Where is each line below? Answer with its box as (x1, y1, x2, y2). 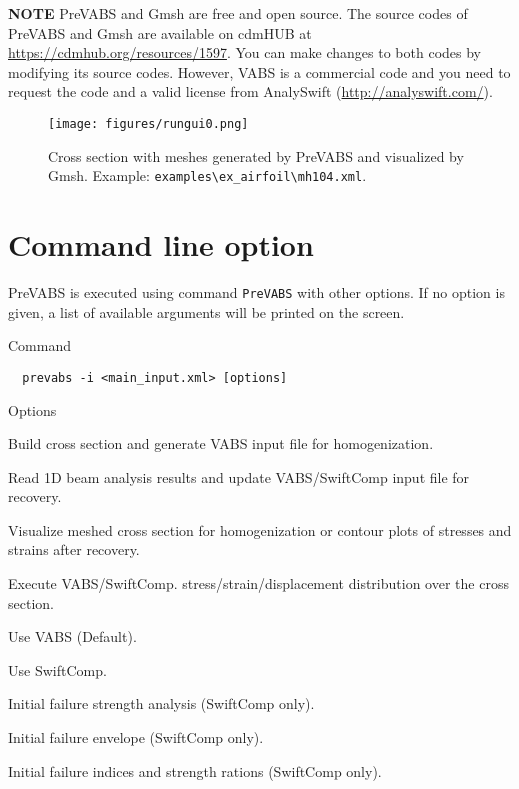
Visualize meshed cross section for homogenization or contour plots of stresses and (8, 519, 512, 540)
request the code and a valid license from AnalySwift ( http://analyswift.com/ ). (8, 81, 493, 102)
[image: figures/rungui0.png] (48, 116, 249, 131)
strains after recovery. (8, 539, 140, 560)
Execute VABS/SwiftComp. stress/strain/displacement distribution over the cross (8, 573, 509, 594)
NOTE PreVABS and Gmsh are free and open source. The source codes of (8, 3, 468, 23)
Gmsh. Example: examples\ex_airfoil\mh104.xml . (48, 165, 367, 186)
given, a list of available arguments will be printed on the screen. (8, 301, 405, 322)
